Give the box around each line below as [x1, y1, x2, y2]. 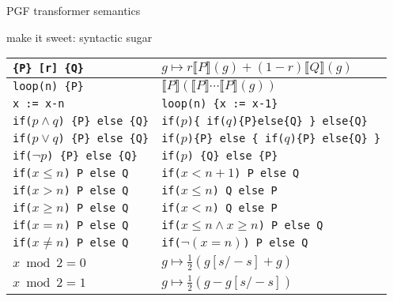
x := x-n [13, 97, 65, 111]
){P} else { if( [187, 132, 285, 145]
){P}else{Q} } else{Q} [232, 115, 368, 128]
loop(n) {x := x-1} [161, 97, 278, 111]
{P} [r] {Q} [13, 62, 85, 75]
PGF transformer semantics [6, 2, 141, 18]
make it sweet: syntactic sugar [6, 28, 153, 45]
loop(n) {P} [13, 80, 85, 93]
